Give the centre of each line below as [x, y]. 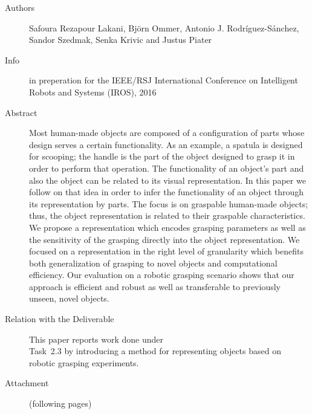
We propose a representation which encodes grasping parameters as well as [167, 227]
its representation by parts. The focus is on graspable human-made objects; [169, 203]
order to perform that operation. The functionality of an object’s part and [167, 168]
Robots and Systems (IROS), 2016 [93, 92]
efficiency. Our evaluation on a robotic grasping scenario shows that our [162, 275]
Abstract [21, 112]
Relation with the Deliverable [60, 319]
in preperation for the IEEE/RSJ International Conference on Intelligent [164, 80]
